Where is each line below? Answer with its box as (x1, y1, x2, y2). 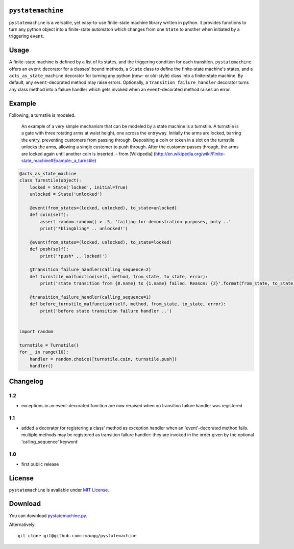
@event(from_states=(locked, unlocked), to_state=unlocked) (29, 205, 177, 210)
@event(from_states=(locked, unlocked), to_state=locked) (29, 239, 172, 245)
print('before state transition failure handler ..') (40, 308, 172, 314)
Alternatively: (9, 522, 36, 527)
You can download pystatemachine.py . (9, 513, 88, 519)
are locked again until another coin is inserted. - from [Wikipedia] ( (21, 151, 156, 157)
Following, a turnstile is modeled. (9, 112, 76, 118)
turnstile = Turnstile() (19, 342, 79, 348)
